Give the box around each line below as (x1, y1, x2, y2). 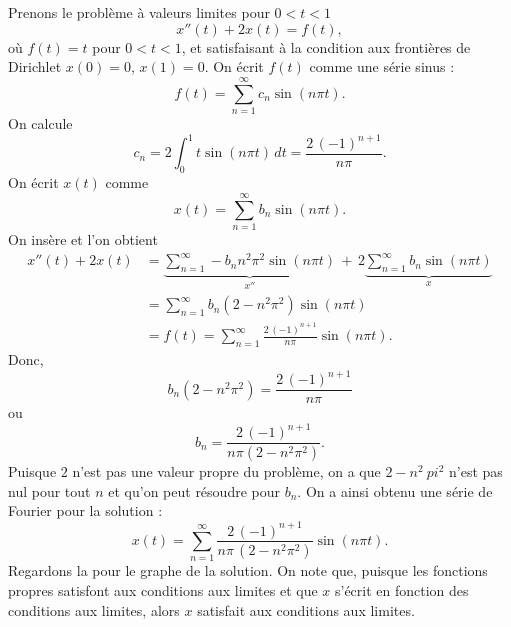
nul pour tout (8, 480, 91, 501)
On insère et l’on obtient (8, 228, 158, 249)
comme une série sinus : (309, 56, 455, 77)
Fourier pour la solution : (8, 500, 163, 521)
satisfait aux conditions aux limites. (197, 599, 415, 620)
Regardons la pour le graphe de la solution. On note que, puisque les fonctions (8, 560, 488, 581)
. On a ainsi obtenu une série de (297, 480, 493, 501)
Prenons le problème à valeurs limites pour (8, 2, 270, 22)
